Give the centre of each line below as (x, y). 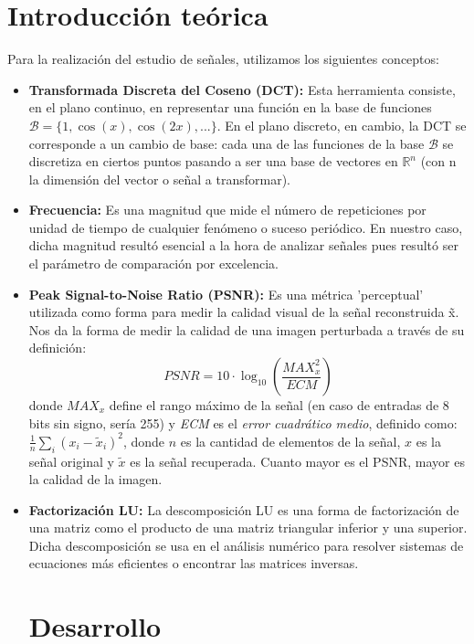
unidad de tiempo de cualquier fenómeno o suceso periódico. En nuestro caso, (246, 227)
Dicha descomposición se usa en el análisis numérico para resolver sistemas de (246, 545)
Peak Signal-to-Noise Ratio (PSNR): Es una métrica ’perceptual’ (226, 294)
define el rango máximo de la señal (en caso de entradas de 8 (279, 405)
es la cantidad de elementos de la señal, (290, 441)
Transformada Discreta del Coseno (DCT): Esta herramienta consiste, (242, 89)
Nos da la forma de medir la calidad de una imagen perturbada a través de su (247, 329)
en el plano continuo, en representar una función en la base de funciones (230, 107)
